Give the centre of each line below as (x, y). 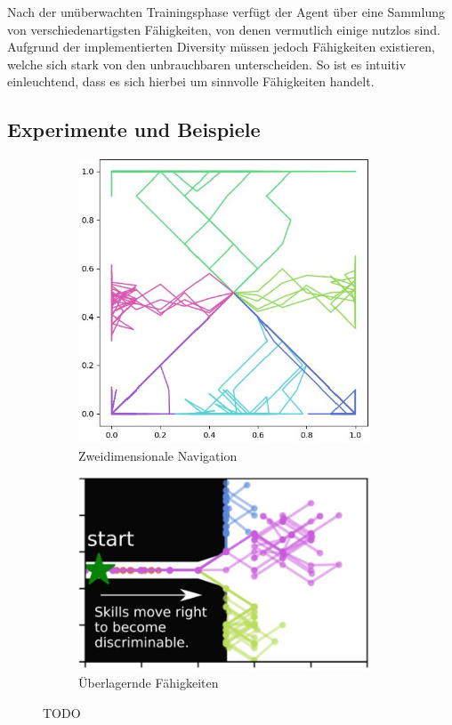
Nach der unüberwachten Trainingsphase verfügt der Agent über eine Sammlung (226, 12)
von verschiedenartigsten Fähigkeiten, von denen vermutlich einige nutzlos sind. (224, 29)
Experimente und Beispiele (134, 129)
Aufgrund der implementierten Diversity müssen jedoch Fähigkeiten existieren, (221, 47)
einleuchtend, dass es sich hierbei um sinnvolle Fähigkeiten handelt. (191, 81)
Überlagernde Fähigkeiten (149, 683)
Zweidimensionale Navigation (158, 455)
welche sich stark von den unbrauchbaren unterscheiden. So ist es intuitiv (207, 64)
